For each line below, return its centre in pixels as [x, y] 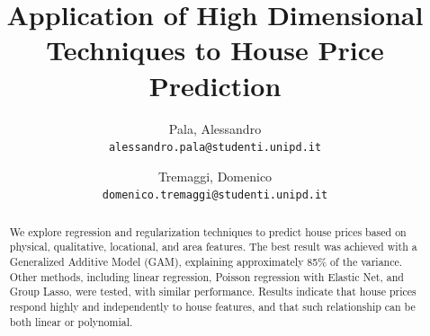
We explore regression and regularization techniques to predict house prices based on [208, 231]
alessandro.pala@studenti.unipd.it [215, 148]
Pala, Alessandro [215, 128]
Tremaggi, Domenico [215, 176]
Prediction [215, 85]
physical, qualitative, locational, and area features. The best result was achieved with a [213, 247]
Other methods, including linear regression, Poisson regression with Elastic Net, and [206, 276]
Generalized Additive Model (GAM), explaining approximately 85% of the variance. [206, 262]
